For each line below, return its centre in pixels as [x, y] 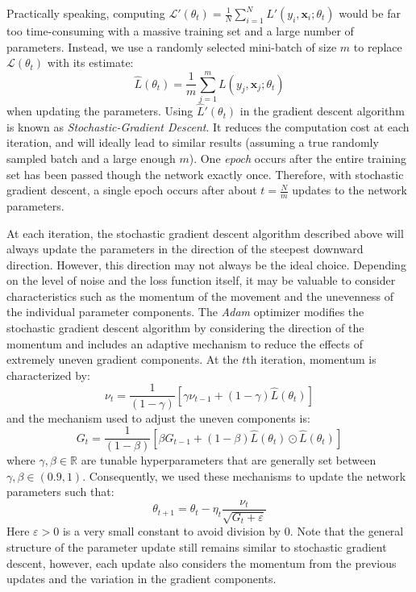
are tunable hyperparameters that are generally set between [229, 460]
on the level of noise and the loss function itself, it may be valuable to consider [201, 280]
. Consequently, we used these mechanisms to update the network [244, 475]
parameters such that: [60, 492]
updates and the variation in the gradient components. [141, 579]
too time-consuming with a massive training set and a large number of [180, 31]
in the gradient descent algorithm [322, 111]
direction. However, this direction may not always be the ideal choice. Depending [206, 264]
